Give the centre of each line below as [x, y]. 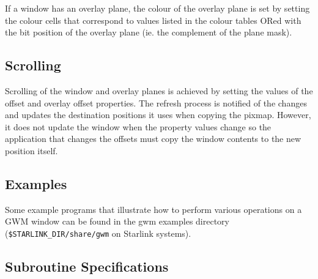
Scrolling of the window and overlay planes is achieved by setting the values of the [159, 90]
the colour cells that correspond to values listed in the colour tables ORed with [153, 20]
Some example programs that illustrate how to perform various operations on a [153, 209]
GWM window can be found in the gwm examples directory [117, 221]
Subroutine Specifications [87, 266]
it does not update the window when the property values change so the [138, 126]
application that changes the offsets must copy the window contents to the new [153, 139]
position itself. [31, 150]
